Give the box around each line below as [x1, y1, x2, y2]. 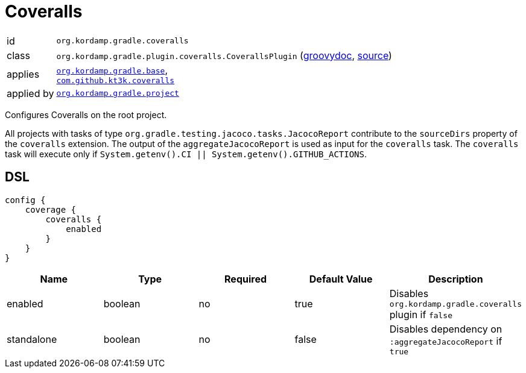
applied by [7, 87, 54, 99]
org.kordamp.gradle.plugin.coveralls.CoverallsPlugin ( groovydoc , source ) [56, 49, 392, 61]
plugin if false [389, 308, 453, 321]
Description [428, 272, 483, 285]
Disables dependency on [389, 322, 502, 335]
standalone [7, 333, 57, 346]
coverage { [25, 204, 77, 215]
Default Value [309, 272, 373, 285]
